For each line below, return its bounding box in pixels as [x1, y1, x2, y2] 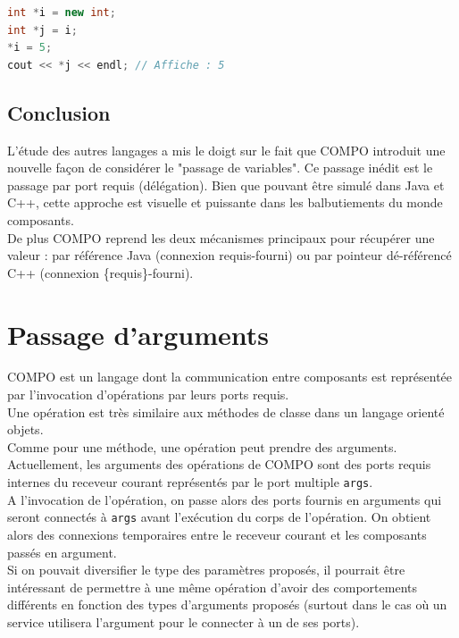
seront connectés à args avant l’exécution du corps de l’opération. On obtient [7, 508, 431, 526]
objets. [7, 420, 44, 439]
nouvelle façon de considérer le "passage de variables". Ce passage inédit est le [7, 158, 433, 177]
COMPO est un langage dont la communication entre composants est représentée [7, 367, 453, 386]
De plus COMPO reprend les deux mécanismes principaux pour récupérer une [7, 228, 435, 247]
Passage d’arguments [7, 315, 269, 352]
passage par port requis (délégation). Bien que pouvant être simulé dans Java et [7, 175, 445, 194]
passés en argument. [7, 542, 117, 561]
